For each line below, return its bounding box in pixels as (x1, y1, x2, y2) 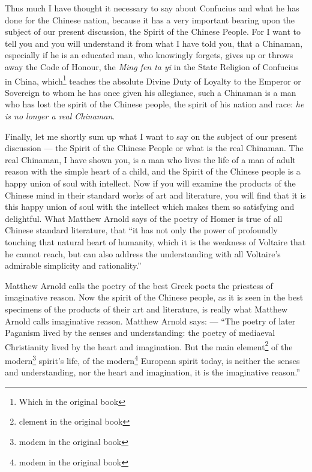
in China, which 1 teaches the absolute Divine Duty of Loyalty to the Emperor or (5, 73, 301, 87)
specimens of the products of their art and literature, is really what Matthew (5, 302, 288, 315)
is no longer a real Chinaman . (5, 110, 115, 122)
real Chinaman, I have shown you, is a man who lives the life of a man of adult (5, 153, 296, 166)
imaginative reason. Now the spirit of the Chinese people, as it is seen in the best (5, 291, 304, 303)
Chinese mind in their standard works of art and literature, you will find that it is (5, 188, 306, 201)
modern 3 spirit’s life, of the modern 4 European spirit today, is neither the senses (5, 352, 300, 366)
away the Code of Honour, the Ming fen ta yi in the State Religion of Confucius (5, 60, 299, 73)
